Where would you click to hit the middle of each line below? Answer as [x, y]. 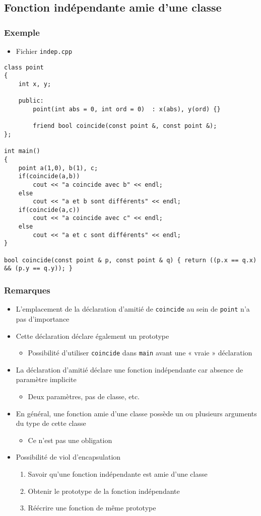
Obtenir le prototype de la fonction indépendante [104, 491]
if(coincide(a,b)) [49, 176]
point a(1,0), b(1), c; [58, 168]
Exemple [22, 32]
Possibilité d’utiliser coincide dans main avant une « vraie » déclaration [140, 353]
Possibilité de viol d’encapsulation [68, 457]
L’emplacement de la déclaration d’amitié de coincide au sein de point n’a [133, 309]
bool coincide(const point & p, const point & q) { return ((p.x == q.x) [130, 260]
